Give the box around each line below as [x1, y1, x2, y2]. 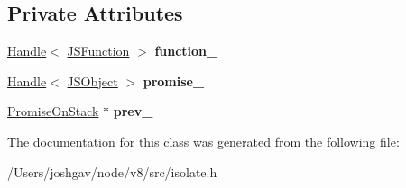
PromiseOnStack [7, 102, 99, 121]
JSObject [67, 71, 118, 90]
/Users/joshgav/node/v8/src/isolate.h [7, 162, 217, 181]
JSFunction [67, 41, 130, 60]
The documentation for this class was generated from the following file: [7, 131, 400, 150]
